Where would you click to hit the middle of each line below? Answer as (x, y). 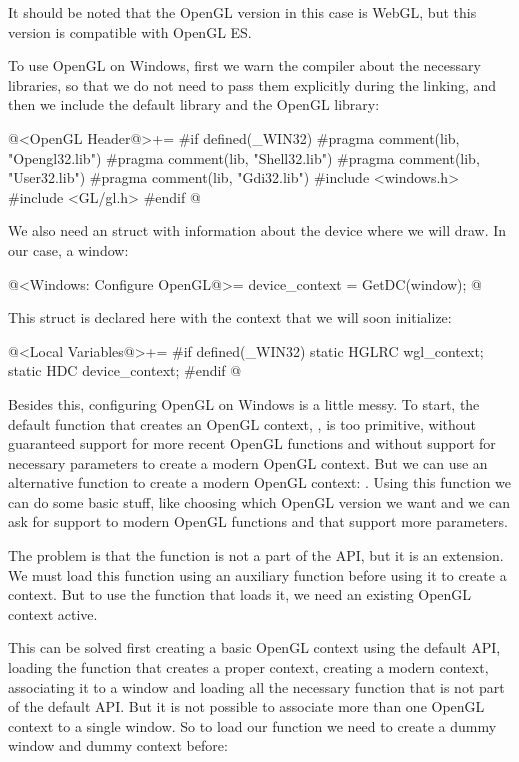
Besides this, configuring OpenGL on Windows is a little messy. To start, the (244, 403)
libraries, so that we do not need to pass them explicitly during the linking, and (252, 84)
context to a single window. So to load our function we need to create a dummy (252, 725)
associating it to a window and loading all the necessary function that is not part (256, 686)
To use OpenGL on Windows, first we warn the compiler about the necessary (244, 65)
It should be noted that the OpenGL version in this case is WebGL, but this (242, 12)
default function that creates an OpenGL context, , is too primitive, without (242, 423)
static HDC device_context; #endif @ (125, 370)
